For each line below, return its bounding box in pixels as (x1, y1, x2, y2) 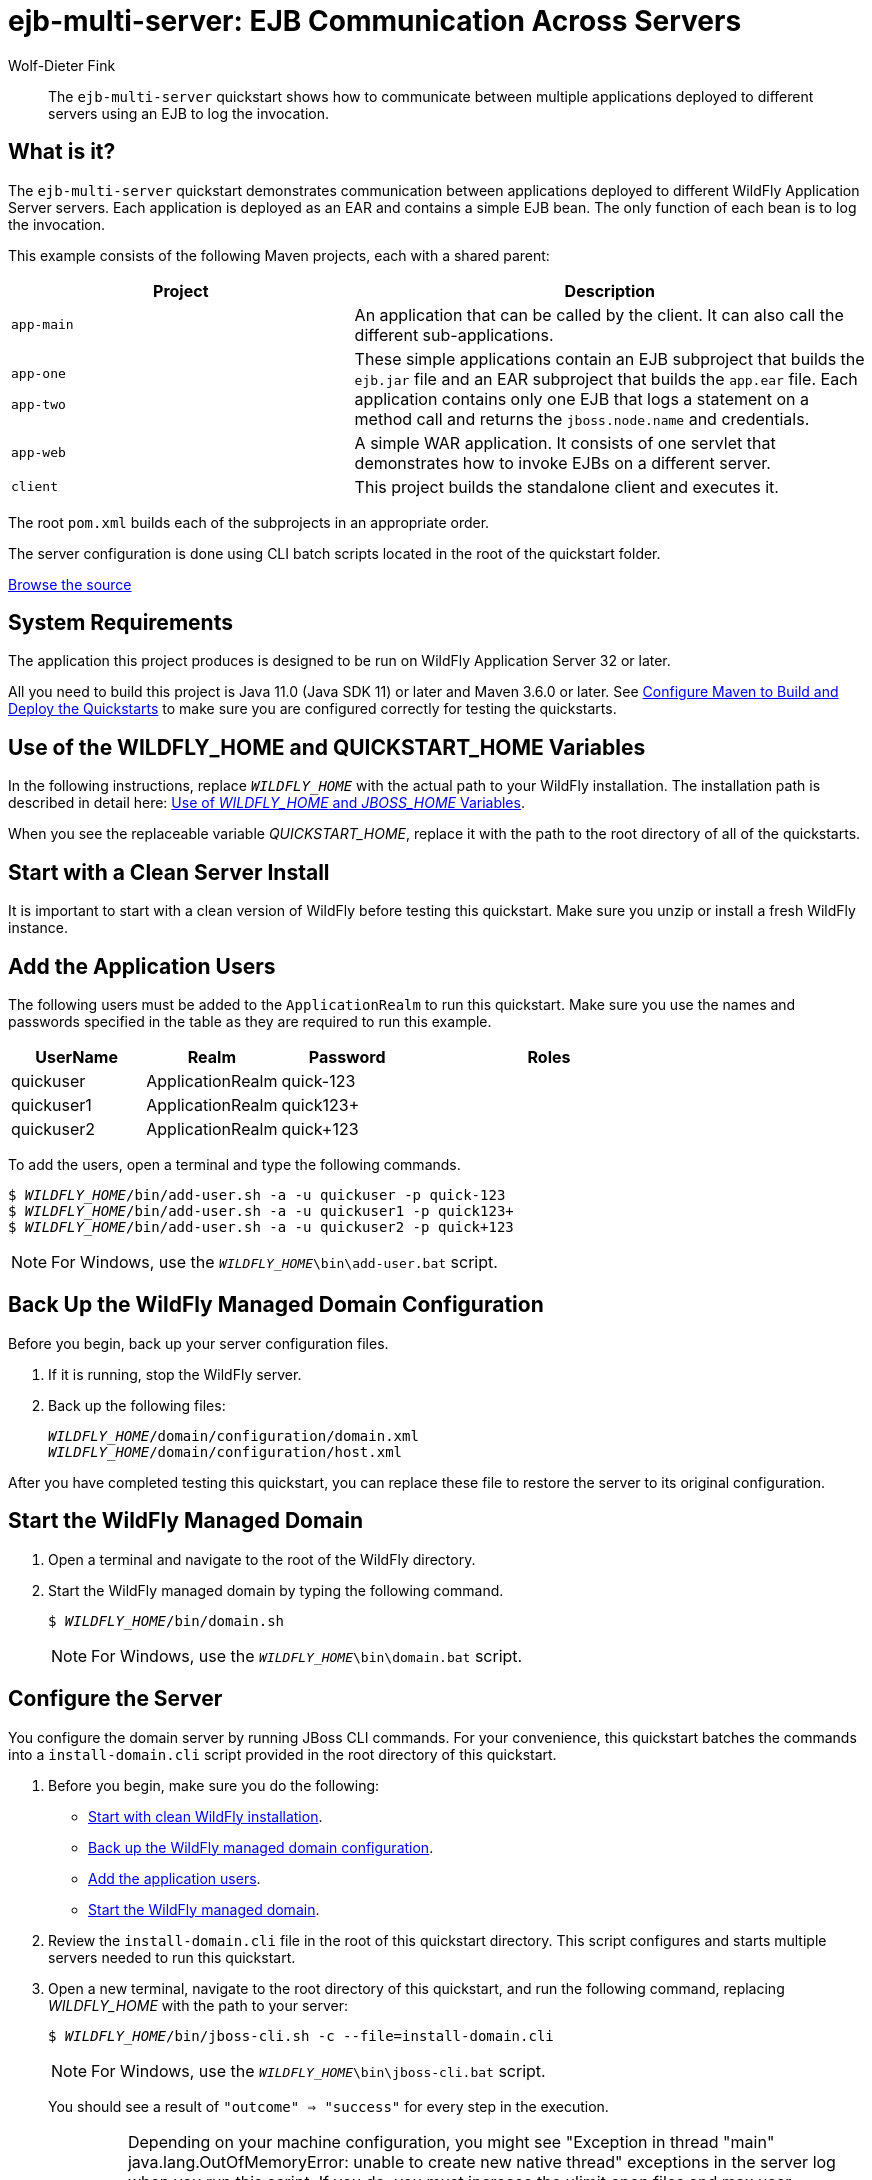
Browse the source (8, 575, 132, 593)
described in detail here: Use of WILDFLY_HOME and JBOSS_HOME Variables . (8, 794, 525, 812)
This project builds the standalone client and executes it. (354, 476, 779, 497)
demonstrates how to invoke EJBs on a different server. (354, 452, 771, 473)
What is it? (8, 139, 116, 165)
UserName (35, 1046, 118, 1067)
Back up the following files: (48, 1396, 226, 1414)
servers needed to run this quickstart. (48, 1948, 296, 1966)
